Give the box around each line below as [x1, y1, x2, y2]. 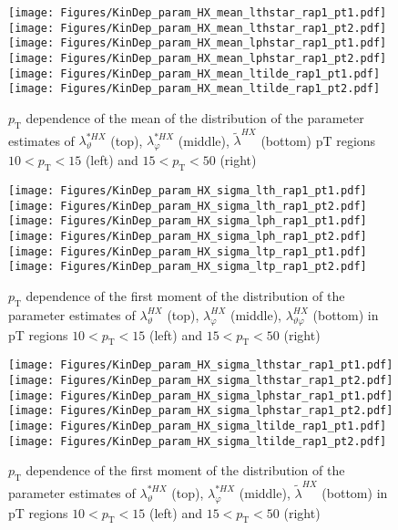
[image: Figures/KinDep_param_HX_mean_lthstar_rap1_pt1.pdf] [8, 6, 387, 19]
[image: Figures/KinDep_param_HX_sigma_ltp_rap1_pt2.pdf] [8, 260, 367, 274]
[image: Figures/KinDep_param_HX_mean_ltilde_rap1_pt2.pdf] [8, 82, 381, 96]
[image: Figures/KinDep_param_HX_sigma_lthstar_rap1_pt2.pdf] [8, 374, 393, 388]
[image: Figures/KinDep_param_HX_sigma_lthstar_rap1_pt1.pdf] [8, 359, 393, 372]
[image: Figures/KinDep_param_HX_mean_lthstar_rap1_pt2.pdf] [8, 21, 387, 35]
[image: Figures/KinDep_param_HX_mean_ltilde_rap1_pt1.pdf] [8, 67, 381, 80]
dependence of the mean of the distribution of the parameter [26, 108, 364, 127]
